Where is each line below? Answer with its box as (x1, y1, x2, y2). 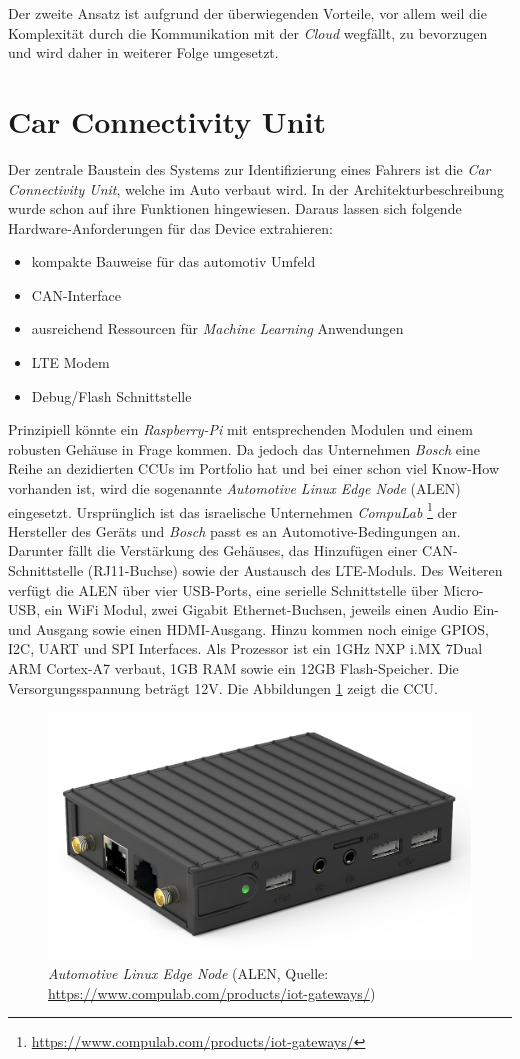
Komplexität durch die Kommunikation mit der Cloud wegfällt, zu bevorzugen (8, 22, 488, 43)
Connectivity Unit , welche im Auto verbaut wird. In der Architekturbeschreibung (8, 178, 505, 199)
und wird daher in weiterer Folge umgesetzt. (8, 42, 279, 63)
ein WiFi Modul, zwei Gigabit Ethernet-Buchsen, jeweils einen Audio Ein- (44, 599, 499, 620)
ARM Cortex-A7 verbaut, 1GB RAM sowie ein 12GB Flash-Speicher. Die (8, 658, 459, 679)
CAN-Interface (31, 284, 121, 305)
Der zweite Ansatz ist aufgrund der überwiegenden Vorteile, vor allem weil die (8, 3, 487, 23)
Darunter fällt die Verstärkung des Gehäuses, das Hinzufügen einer (8, 540, 418, 561)
